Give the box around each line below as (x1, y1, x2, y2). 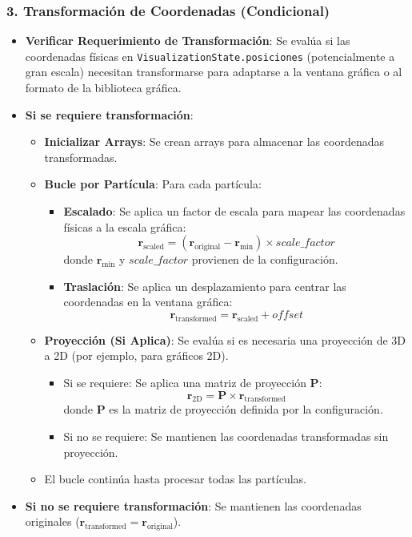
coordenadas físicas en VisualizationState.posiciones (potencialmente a (25, 47, 395, 64)
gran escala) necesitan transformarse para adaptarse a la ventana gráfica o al (25, 63, 402, 80)
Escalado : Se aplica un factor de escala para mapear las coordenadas (63, 203, 406, 220)
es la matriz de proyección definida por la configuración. (109, 401, 383, 418)
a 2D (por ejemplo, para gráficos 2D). (44, 347, 229, 364)
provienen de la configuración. (191, 251, 338, 268)
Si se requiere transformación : (25, 106, 194, 123)
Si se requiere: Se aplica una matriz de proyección (63, 373, 306, 390)
